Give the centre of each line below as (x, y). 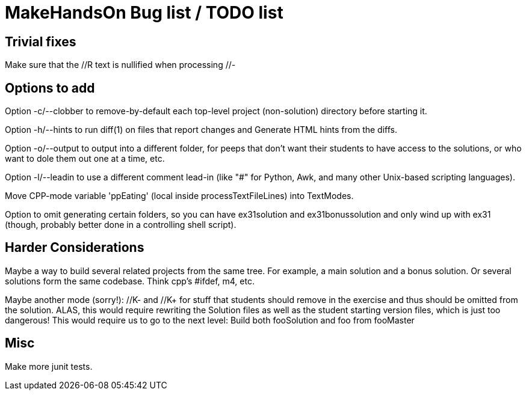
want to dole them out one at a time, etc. (85, 159)
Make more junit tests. (49, 366)
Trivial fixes (41, 41)
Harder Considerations (75, 248)
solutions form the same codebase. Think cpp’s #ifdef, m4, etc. (130, 281)
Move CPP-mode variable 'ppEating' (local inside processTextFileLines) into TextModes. (179, 196)
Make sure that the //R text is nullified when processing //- (120, 65)
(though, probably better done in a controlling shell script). (121, 225)
